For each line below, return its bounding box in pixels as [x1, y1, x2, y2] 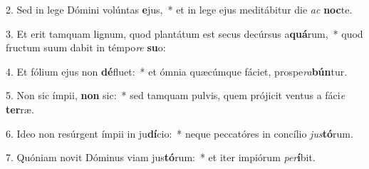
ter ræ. [6, 101, 34, 116]
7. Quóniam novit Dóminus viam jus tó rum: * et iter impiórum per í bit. [6, 150, 316, 165]
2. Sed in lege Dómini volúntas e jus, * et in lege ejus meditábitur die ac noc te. [6, 2, 353, 16]
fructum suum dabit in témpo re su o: [6, 40, 166, 55]
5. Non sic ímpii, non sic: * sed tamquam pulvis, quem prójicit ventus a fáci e [6, 88, 345, 103]
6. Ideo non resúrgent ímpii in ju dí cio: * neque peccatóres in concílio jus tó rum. [6, 126, 353, 140]
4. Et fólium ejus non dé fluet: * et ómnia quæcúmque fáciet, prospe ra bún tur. [6, 63, 348, 78]
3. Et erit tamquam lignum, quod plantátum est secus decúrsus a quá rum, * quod [6, 26, 363, 41]
